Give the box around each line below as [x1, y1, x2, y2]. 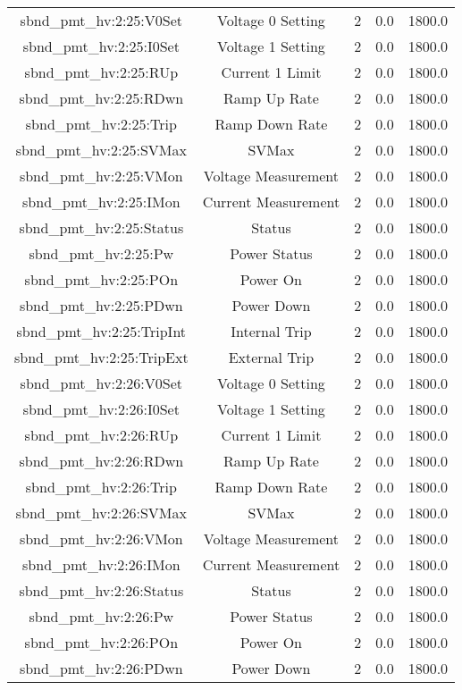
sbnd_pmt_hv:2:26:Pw [29, 606, 174, 627]
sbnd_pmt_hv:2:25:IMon [22, 191, 181, 212]
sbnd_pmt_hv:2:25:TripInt [16, 321, 187, 341]
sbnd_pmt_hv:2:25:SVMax [15, 139, 187, 160]
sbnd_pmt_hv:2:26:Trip [25, 476, 177, 497]
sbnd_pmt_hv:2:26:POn [24, 632, 179, 652]
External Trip [228, 347, 315, 367]
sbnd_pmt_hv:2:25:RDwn [19, 88, 184, 108]
